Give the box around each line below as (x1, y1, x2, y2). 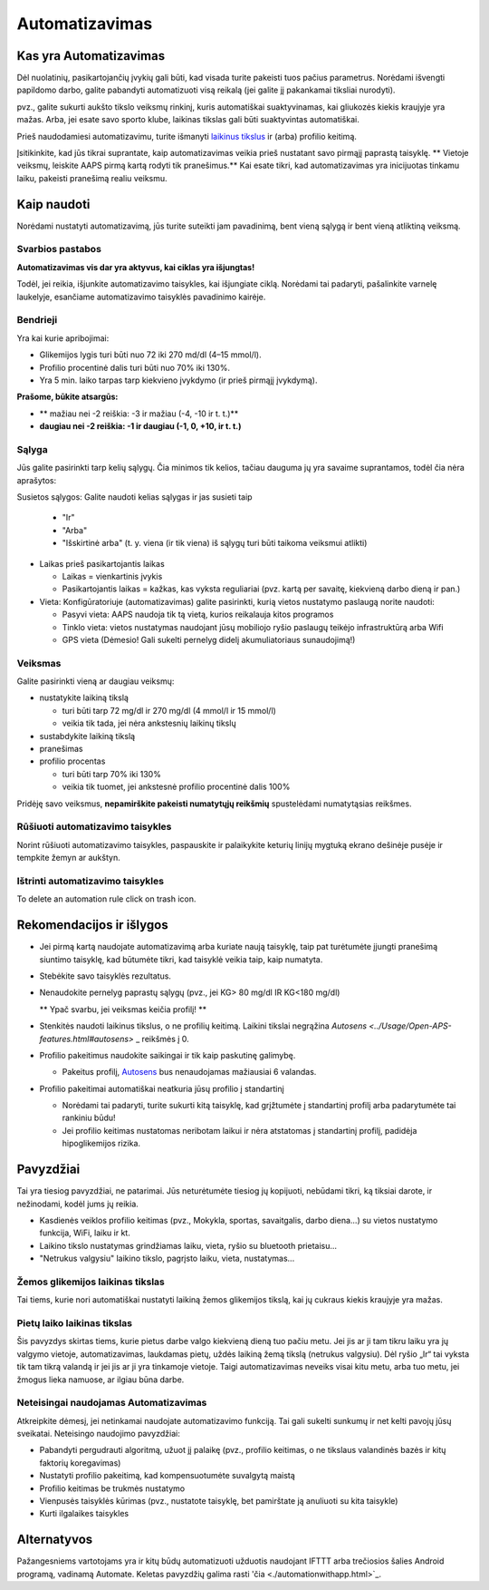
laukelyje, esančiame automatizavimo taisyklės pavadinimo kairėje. (16, 291, 266, 302)
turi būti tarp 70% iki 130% (62, 768, 162, 779)
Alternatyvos (16, 1532, 93, 1547)
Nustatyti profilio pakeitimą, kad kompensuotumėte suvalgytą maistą (39, 1470, 296, 1481)
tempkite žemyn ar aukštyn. (16, 853, 121, 863)
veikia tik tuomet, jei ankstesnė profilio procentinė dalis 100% (62, 781, 291, 793)
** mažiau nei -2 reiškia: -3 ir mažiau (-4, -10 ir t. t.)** (39, 408, 239, 419)
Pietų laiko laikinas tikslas (16, 1317, 133, 1330)
